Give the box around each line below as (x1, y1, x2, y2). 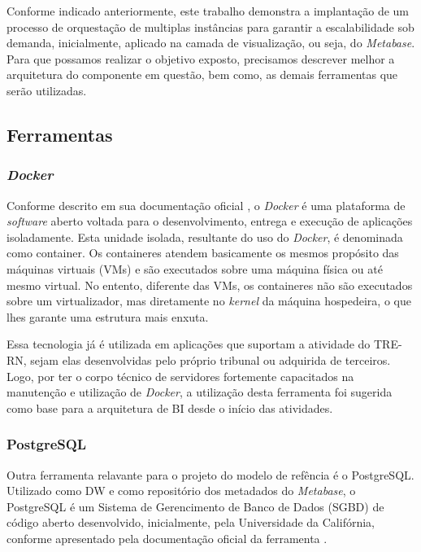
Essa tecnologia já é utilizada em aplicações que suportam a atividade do (7, 335, 371, 353)
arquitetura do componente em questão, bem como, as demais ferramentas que (7, 66, 398, 83)
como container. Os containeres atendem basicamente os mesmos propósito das (7, 244, 399, 261)
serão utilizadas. (7, 81, 87, 99)
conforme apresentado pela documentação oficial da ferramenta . (7, 529, 328, 546)
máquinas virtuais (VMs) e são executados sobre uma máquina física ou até (7, 260, 383, 277)
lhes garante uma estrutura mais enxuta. (7, 308, 209, 325)
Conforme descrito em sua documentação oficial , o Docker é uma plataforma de (7, 196, 406, 213)
